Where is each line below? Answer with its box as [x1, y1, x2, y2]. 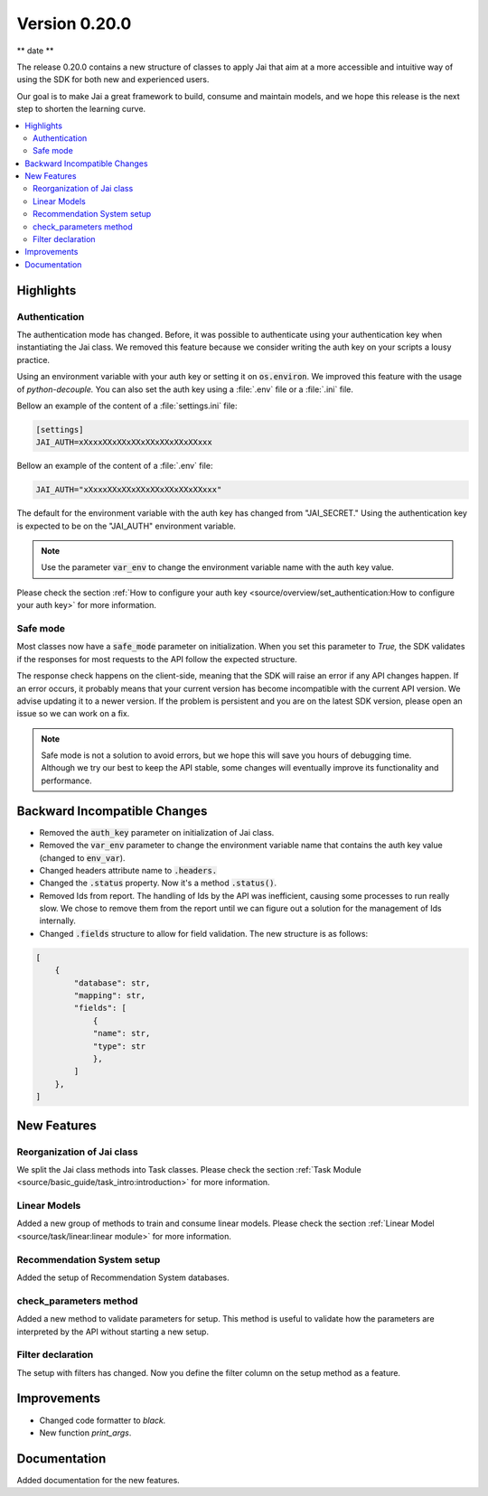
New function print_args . [39, 1427, 132, 1438]
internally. [39, 915, 77, 926]
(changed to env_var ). [39, 852, 126, 863]
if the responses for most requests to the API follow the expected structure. [16, 653, 297, 664]
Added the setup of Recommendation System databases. [16, 1272, 230, 1283]
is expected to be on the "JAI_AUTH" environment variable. [16, 520, 237, 531]
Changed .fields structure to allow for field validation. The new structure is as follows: [39, 928, 369, 939]
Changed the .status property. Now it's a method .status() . [39, 877, 277, 889]
